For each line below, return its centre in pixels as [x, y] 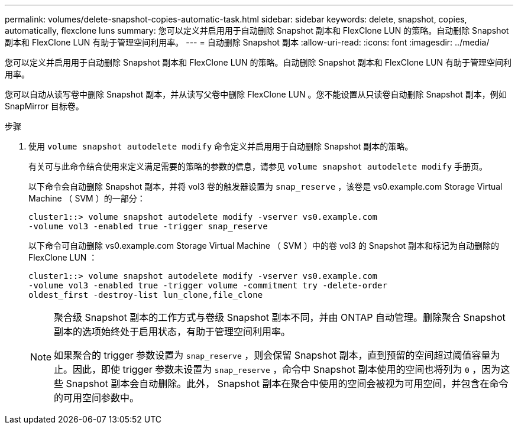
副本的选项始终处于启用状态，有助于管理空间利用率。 [172, 331]
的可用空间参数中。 [97, 398]
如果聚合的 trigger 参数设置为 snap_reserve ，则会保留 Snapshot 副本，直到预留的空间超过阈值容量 [272, 355]
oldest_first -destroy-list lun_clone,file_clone [146, 295]
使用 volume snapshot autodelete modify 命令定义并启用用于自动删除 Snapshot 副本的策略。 [221, 146]
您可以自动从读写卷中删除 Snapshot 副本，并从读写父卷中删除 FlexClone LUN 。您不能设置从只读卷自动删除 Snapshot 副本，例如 [256, 94]
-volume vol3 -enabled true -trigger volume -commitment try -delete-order [208, 285]
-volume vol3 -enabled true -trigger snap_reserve [148, 226]
